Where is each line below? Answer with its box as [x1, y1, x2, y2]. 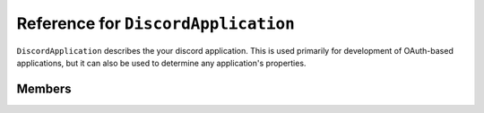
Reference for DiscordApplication [16, 13, 295, 33]
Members [16, 81, 72, 96]
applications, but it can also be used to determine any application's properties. [16, 57, 307, 68]
